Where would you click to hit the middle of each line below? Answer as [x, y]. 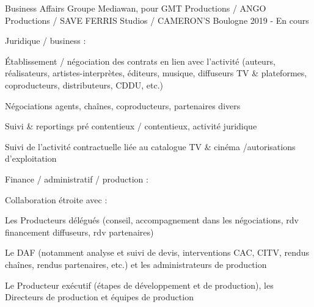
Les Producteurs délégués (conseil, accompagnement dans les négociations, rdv [152, 220]
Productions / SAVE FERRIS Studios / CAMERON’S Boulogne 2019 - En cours [157, 20]
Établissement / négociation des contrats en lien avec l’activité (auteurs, [140, 61]
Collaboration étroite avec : [56, 199]
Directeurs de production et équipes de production [99, 297]
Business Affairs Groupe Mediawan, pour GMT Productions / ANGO [136, 8]
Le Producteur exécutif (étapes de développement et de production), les [139, 285]
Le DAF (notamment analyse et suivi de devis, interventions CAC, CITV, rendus [157, 252]
